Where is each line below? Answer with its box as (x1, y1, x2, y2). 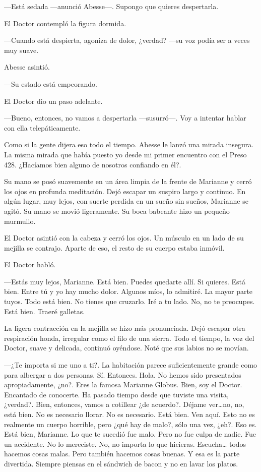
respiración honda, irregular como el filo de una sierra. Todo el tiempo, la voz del (4, 332, 254, 343)
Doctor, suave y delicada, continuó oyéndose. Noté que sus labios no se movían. (4, 342, 249, 353)
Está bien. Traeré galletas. (4, 306, 85, 316)
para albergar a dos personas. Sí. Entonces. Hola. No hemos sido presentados (4, 369, 241, 380)
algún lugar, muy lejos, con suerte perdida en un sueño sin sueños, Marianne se (4, 196, 248, 206)
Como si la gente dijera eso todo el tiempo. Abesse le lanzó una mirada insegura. (4, 139, 254, 150)
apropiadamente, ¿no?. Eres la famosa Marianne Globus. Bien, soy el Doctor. (4, 379, 242, 390)
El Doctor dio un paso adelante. (4, 95, 103, 106)
